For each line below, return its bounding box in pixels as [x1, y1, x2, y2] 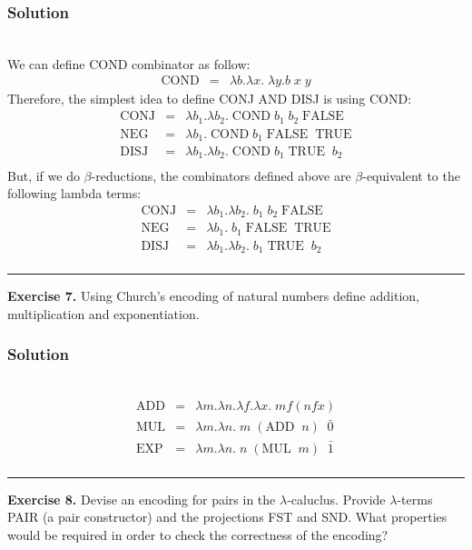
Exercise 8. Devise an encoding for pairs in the [7, 489, 276, 508]
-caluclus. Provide [287, 489, 386, 508]
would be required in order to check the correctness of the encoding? [7, 525, 388, 544]
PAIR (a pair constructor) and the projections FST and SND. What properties [7, 507, 447, 526]
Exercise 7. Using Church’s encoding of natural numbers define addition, [7, 286, 419, 305]
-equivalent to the [362, 165, 460, 185]
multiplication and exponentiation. [7, 304, 200, 323]
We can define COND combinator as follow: [7, 54, 251, 73]
